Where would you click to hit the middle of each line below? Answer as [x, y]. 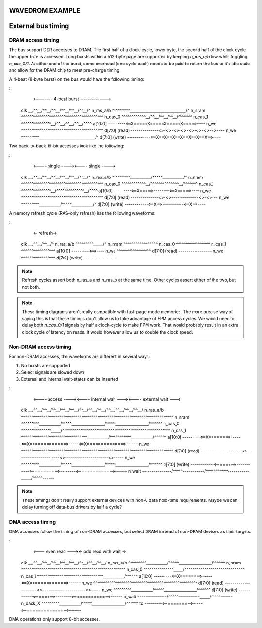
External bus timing [39, 26]
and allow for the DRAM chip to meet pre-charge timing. [65, 70]
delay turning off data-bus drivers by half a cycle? [72, 507]
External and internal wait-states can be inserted [70, 379]
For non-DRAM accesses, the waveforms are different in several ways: [80, 356]
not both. [31, 287]
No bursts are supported [46, 366]
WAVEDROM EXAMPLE [45, 10]
